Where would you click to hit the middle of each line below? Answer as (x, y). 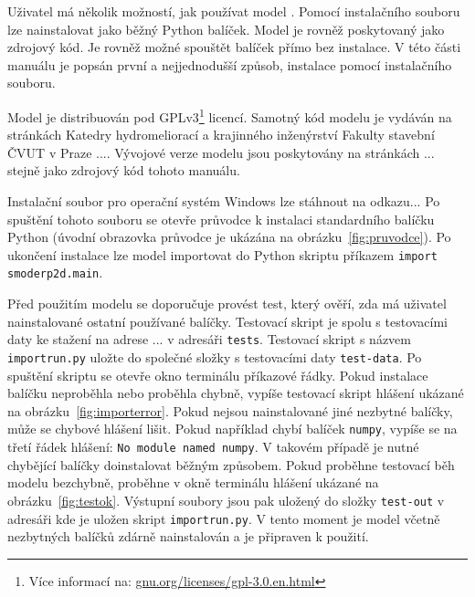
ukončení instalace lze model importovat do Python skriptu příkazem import (222, 254)
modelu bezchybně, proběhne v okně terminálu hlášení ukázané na (193, 482)
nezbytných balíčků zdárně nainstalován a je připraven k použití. (188, 536)
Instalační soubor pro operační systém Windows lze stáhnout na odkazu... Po (224, 201)
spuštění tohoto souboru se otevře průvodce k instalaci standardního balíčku (221, 219)
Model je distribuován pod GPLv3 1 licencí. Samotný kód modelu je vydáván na (230, 115)
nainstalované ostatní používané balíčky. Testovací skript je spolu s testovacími (228, 321)
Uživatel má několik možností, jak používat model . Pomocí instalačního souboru (234, 11)
